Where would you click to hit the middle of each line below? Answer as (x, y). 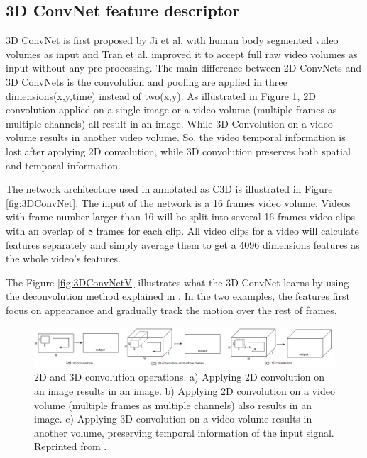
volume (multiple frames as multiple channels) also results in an (173, 404)
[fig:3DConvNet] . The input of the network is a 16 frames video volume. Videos (178, 202)
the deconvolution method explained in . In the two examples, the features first (178, 296)
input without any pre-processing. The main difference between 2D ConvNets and (184, 68)
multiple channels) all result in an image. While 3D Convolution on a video (169, 123)
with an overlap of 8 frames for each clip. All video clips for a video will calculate (182, 230)
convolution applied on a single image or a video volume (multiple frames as (171, 110)
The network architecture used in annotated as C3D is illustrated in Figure (169, 189)
